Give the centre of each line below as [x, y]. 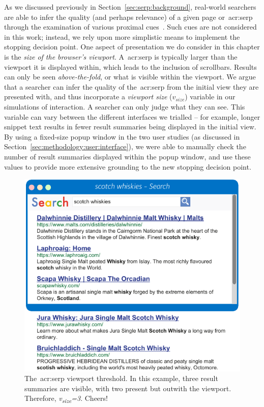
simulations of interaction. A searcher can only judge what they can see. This [125, 106]
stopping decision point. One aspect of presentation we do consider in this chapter [132, 47]
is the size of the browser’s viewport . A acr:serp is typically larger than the [121, 56]
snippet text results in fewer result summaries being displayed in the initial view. [130, 127]
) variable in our [210, 97]
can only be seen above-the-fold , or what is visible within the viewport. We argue [130, 77]
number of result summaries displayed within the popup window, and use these [127, 156]
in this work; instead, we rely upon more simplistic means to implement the [122, 36]
